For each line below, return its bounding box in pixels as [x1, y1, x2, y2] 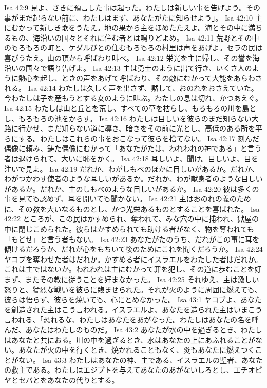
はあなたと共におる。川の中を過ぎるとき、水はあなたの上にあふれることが [4, 334, 256, 345]
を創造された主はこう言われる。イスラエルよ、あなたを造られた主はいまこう [4, 304, 262, 315]
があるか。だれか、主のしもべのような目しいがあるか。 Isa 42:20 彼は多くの [4, 183, 259, 194]
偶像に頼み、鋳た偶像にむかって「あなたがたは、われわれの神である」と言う [4, 143, 262, 154]
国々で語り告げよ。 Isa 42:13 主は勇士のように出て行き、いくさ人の [25, 62, 252, 73]
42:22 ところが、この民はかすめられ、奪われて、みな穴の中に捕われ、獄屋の [4, 213, 259, 224]
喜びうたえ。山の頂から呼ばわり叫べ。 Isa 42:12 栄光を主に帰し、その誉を [4, 52, 253, 63]
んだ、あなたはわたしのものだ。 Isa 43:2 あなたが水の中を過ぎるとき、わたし [4, 324, 262, 335]
